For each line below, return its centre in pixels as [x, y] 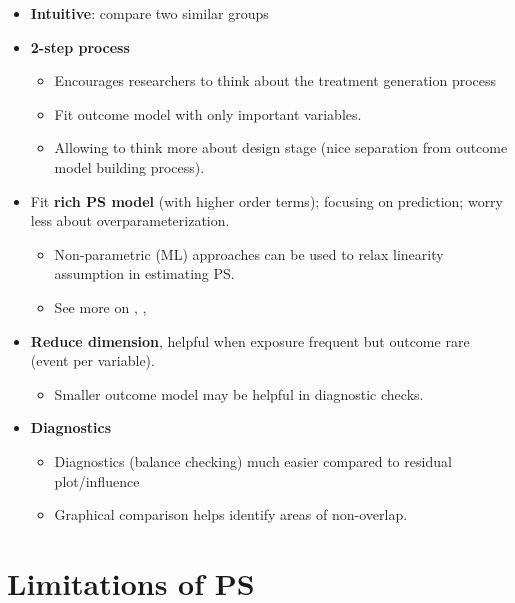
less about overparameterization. [130, 220]
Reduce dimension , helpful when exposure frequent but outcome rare [250, 340]
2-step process [80, 46]
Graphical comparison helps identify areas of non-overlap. [231, 514]
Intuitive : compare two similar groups [149, 13]
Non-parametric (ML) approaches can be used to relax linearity [249, 253]
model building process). [129, 166]
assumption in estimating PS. [144, 273]
